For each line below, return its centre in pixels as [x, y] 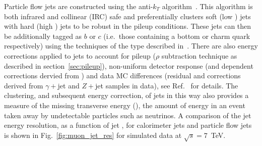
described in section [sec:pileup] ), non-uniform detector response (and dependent [129, 65]
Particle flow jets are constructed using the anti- [79, 6]
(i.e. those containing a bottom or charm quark [177, 36]
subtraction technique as [199, 55]
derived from [24, 85]
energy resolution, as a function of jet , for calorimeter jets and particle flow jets [128, 125]
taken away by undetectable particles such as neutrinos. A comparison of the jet [128, 115]
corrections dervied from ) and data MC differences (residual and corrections [122, 76]
